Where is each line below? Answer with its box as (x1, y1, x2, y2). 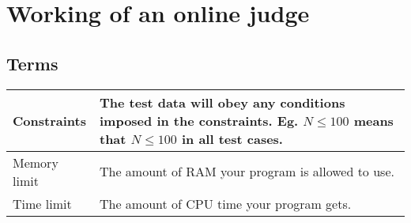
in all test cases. (181, 129, 283, 148)
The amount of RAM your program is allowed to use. (99, 162, 394, 181)
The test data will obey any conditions (99, 93, 345, 111)
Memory (13, 153, 58, 172)
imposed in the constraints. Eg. (99, 111, 299, 130)
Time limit (13, 194, 72, 213)
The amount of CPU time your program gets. (99, 194, 352, 213)
